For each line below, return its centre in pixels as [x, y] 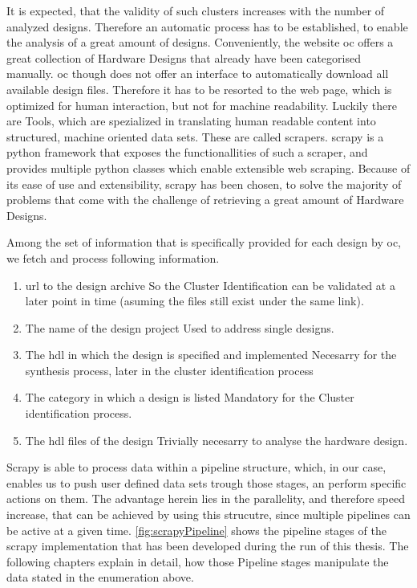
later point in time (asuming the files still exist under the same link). [194, 301]
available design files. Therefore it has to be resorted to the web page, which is [199, 89]
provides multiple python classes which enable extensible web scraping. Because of [208, 167]
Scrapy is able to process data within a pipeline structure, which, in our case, [196, 467]
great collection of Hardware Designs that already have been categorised [184, 57]
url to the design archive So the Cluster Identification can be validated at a [210, 285]
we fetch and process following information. [113, 257]
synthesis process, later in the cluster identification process [169, 370]
